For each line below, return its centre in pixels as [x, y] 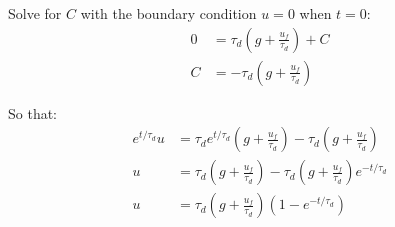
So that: [33, 112]
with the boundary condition [168, 13]
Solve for [35, 13]
